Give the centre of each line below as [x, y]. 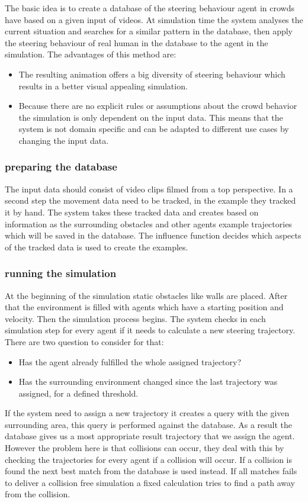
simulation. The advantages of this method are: [91, 54]
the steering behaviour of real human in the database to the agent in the [137, 42]
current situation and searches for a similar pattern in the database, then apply [149, 31]
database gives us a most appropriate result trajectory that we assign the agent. [150, 436]
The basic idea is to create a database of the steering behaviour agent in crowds [150, 8]
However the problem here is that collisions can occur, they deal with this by [145, 448]
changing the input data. [64, 140]
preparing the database [61, 167]
